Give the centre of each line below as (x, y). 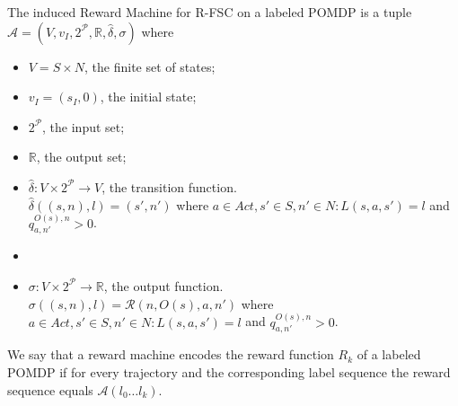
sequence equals (50, 389)
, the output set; (81, 157)
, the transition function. (169, 186)
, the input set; (84, 126)
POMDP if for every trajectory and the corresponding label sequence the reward (229, 372)
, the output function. (163, 285)
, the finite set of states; (150, 66)
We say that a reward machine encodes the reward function (171, 354)
